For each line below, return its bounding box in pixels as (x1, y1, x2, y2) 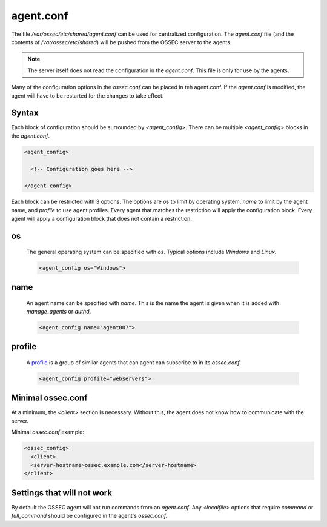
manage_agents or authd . (26, 307, 91, 315)
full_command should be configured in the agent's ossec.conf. (11, 512, 168, 520)
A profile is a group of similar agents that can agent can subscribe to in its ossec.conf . (26, 358, 242, 366)
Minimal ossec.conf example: (11, 428, 85, 436)
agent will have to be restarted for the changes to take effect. (11, 92, 164, 99)
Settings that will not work (11, 488, 112, 498)
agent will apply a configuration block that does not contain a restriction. (11, 215, 192, 223)
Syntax (11, 108, 39, 118)
